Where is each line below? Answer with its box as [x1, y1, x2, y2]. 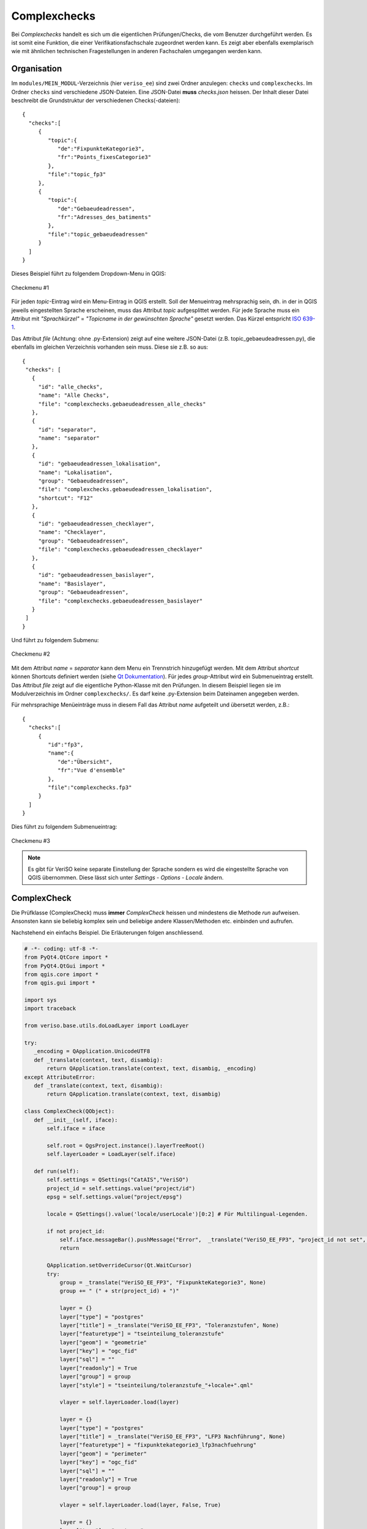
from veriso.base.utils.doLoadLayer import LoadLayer [24, 1022, 189, 1029]
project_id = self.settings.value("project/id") [46, 1185, 196, 1192]
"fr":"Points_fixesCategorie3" [57, 154, 152, 161]
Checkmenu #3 [11, 837, 50, 844]
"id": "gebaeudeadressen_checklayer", [38, 520, 155, 527]
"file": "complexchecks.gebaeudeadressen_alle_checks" [38, 401, 206, 407]
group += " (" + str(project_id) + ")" [59, 1287, 180, 1295]
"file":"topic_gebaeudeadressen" [48, 231, 148, 238]
